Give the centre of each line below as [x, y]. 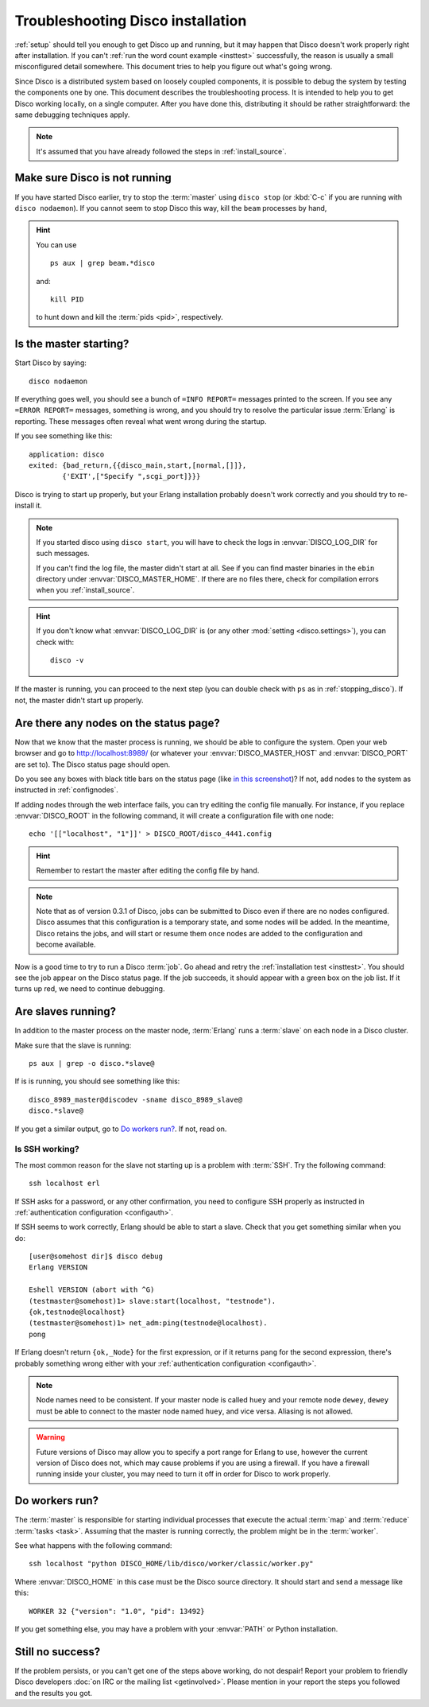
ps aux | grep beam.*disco [102, 263]
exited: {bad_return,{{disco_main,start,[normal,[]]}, [138, 465]
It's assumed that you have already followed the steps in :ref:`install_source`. [161, 151]
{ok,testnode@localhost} [77, 1312]
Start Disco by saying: [51, 363]
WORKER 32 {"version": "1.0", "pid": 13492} [117, 1611]
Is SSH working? [47, 1149]
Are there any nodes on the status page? [117, 723]
